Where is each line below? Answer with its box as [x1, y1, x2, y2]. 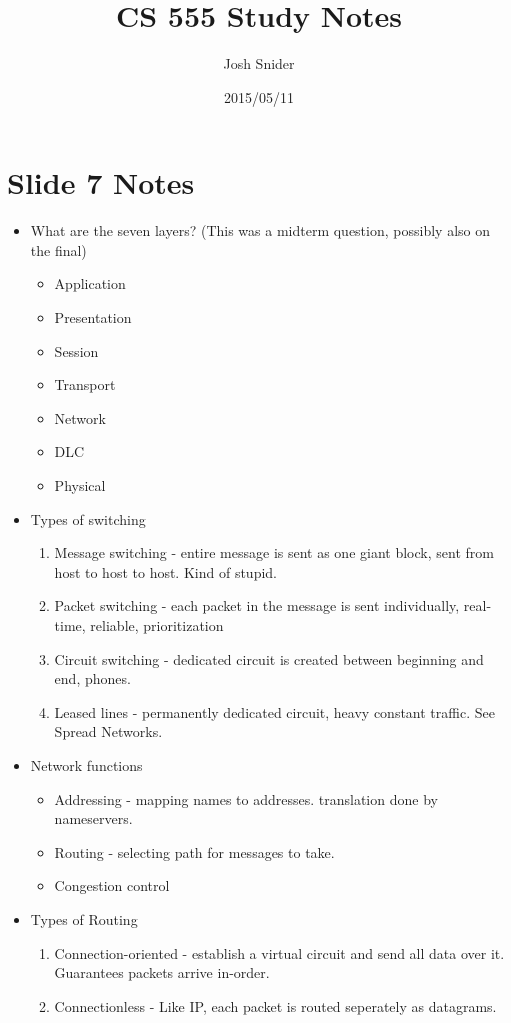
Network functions [30, 754, 143, 775]
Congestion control [54, 875, 170, 896]
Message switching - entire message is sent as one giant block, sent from [54, 542, 494, 563]
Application [54, 273, 126, 294]
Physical [54, 475, 106, 495]
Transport [54, 374, 116, 395]
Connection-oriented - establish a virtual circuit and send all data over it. [54, 942, 505, 963]
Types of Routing [30, 908, 138, 929]
